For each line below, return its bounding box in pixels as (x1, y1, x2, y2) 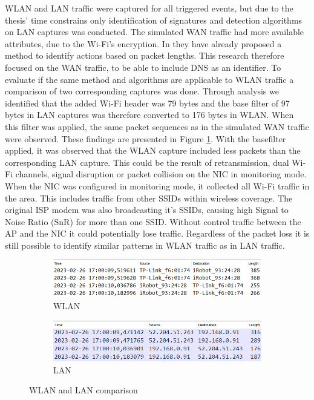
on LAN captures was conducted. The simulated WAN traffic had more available (5, 25, 304, 38)
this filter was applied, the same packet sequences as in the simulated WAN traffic (5, 120, 309, 133)
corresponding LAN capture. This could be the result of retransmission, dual (5, 156, 289, 168)
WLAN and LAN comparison (29, 384, 138, 396)
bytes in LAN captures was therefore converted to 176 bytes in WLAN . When (5, 108, 294, 121)
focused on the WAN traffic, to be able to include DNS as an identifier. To (5, 61, 281, 73)
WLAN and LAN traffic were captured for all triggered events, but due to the (5, 2, 293, 14)
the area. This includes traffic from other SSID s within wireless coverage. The (5, 191, 293, 204)
